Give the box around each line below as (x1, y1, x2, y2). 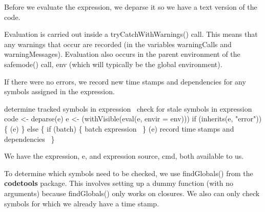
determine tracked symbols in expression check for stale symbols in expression (4, 103, 252, 114)
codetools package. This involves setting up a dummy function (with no (4, 178, 233, 188)
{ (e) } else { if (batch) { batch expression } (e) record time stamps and (4, 123, 234, 134)
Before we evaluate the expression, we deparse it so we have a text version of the (4, 2, 257, 12)
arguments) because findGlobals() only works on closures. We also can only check (4, 187, 260, 198)
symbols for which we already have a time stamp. (4, 198, 159, 208)
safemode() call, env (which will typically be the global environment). (4, 58, 222, 69)
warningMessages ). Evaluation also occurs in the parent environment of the (4, 49, 240, 59)
